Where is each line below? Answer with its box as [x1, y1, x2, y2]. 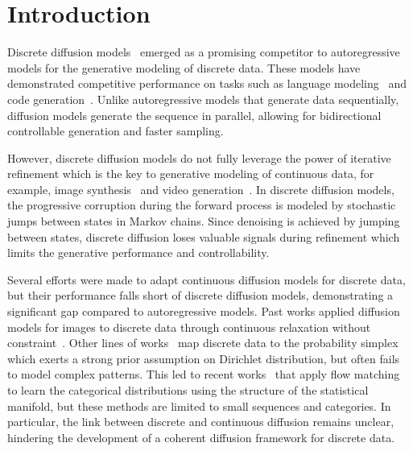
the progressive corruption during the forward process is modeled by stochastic [7, 197, 396, 213]
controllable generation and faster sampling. [7, 122, 224, 139]
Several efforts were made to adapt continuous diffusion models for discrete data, [7, 271, 406, 288]
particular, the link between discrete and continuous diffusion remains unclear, [7, 413, 394, 430]
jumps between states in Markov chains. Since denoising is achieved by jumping [7, 213, 400, 230]
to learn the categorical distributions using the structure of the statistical [7, 382, 369, 398]
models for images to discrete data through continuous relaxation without [7, 318, 371, 335]
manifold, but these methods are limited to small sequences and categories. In [7, 397, 391, 414]
